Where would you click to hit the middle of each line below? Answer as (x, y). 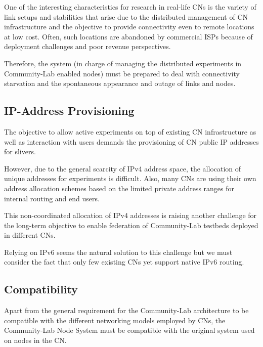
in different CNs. (30, 235)
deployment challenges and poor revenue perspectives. (87, 46)
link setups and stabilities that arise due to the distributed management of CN (126, 16)
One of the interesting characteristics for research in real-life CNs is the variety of (130, 7)
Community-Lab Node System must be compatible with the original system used (129, 330)
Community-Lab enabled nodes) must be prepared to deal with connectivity (122, 73)
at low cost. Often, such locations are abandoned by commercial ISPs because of (128, 36)
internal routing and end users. (52, 198)
